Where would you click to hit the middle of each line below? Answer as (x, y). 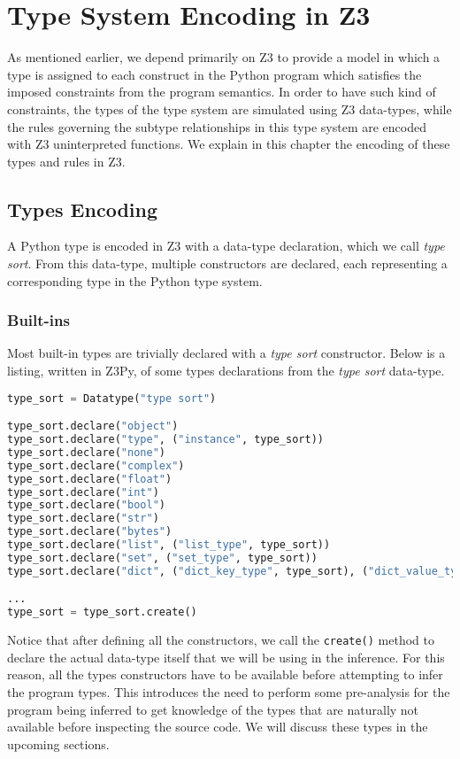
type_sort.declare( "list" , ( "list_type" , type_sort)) (169, 545)
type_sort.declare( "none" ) (86, 452)
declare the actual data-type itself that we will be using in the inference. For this (226, 657)
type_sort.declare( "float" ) (90, 479)
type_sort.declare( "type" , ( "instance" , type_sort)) (165, 440)
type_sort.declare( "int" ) (83, 492)
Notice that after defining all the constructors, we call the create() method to (221, 640)
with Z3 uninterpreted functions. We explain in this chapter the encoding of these (229, 144)
